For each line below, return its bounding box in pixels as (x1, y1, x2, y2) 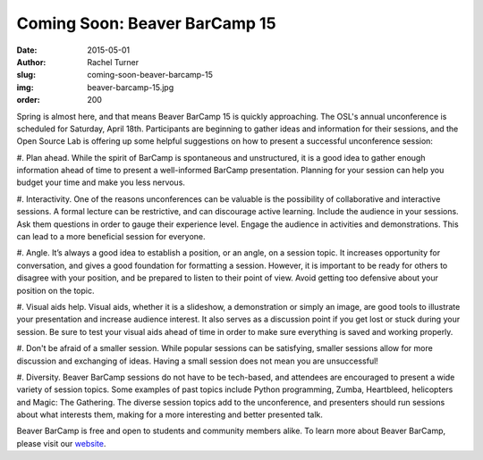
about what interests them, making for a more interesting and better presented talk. (16, 409, 324, 420)
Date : (16, 45, 38, 55)
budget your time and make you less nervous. (16, 177, 185, 188)
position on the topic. (16, 285, 95, 296)
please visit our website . (16, 438, 106, 448)
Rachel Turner (87, 56, 140, 67)
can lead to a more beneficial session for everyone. (16, 231, 206, 242)
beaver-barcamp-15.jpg (87, 81, 174, 93)
